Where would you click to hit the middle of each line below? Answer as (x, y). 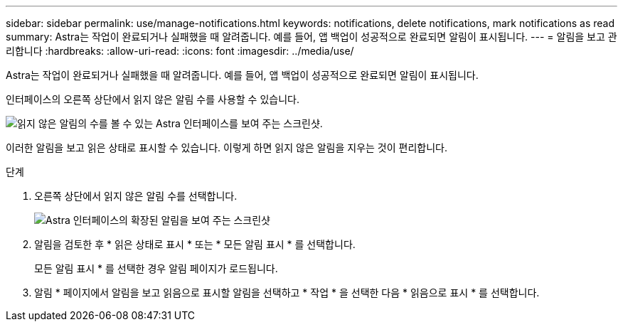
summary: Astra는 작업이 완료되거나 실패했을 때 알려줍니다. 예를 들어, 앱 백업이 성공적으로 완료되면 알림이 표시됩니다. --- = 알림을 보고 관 (311, 37)
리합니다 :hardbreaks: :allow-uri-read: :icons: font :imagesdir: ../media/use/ (180, 51)
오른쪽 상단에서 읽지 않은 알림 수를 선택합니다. (136, 196)
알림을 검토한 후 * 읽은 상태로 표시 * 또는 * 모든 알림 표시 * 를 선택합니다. (195, 244)
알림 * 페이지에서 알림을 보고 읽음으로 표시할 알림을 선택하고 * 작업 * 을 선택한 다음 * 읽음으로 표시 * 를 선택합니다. (287, 293)
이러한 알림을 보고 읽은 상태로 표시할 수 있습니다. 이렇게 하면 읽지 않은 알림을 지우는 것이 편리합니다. (227, 148)
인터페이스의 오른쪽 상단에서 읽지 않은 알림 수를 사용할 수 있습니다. (153, 99)
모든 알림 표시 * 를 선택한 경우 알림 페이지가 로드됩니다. (156, 268)
